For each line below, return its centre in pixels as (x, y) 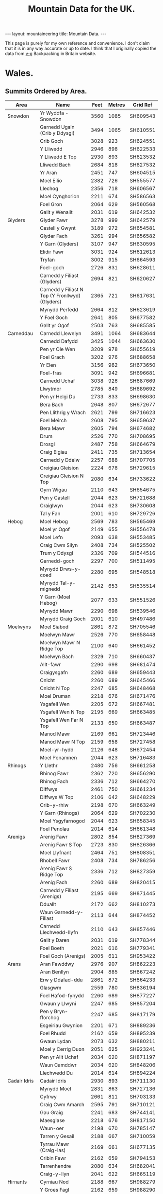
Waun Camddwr (58, 1065)
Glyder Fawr (54, 220)
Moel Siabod (54, 627)
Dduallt (48, 904)
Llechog (49, 188)
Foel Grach (52, 357)
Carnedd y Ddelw (60, 460)
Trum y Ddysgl (57, 553)
